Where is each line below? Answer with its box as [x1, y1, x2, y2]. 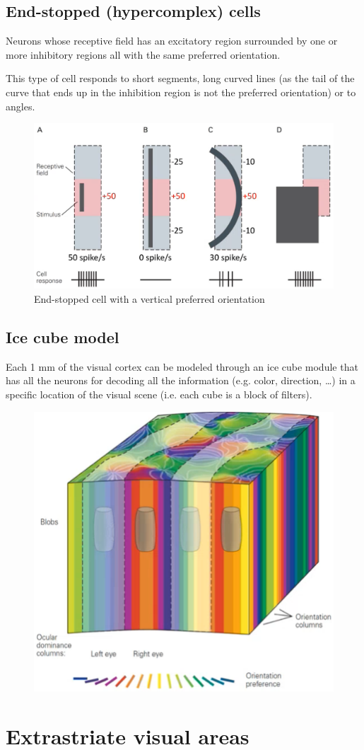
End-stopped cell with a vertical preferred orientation [34, 291, 265, 306]
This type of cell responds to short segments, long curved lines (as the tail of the [6, 71, 355, 86]
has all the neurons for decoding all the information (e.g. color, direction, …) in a [6, 373, 356, 388]
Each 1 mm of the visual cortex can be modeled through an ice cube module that [6, 359, 358, 374]
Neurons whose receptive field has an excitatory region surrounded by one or [6, 33, 338, 48]
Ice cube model [6, 325, 119, 347]
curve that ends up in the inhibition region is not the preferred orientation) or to [6, 84, 356, 99]
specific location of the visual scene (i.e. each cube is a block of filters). [6, 386, 312, 401]
